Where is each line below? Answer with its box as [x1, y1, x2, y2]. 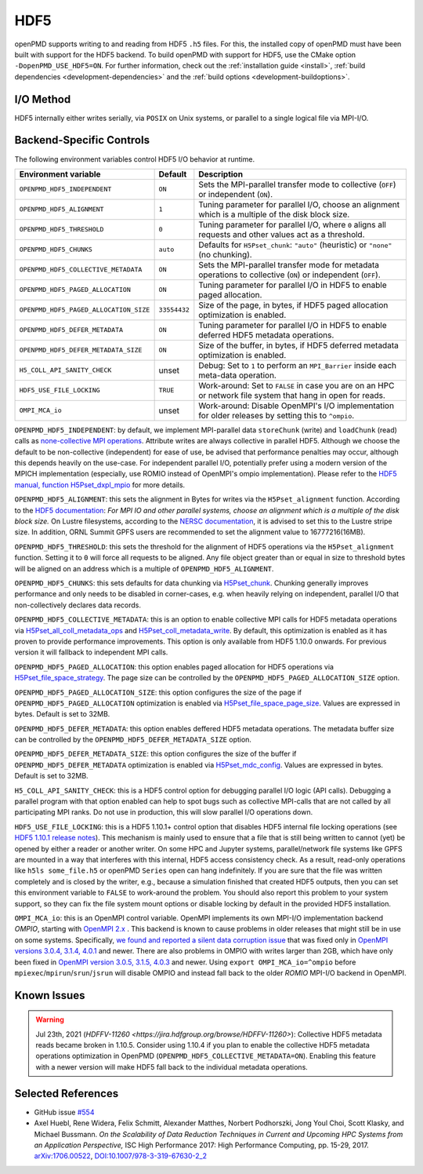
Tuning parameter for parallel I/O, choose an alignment [198, 199, 400, 210]
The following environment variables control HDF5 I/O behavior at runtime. [14, 154, 255, 164]
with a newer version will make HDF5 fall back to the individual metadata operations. [35, 1062, 309, 1071]
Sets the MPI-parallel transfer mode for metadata [198, 259, 380, 270]
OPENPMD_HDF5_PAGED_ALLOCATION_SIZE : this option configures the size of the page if [14, 687, 302, 697]
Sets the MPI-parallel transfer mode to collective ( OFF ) [198, 179, 396, 190]
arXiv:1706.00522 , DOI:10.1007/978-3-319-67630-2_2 [34, 1151, 208, 1161]
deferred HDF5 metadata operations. [198, 330, 334, 341]
